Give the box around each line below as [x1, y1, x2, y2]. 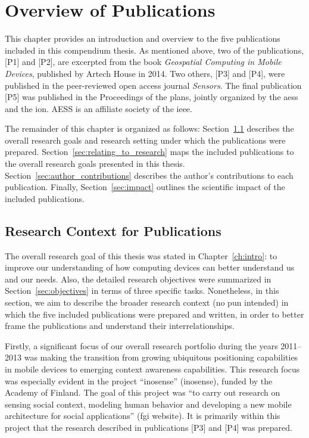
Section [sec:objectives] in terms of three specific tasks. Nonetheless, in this [5, 284, 279, 297]
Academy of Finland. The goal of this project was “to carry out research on [5, 386, 280, 399]
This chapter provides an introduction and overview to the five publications [5, 32, 280, 45]
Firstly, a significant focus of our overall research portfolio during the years [5, 339, 278, 352]
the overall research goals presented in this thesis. [5, 157, 185, 170]
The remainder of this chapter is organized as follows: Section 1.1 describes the [5, 122, 294, 135]
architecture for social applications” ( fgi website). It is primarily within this [5, 409, 280, 422]
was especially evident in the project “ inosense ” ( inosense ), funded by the [5, 374, 273, 387]
